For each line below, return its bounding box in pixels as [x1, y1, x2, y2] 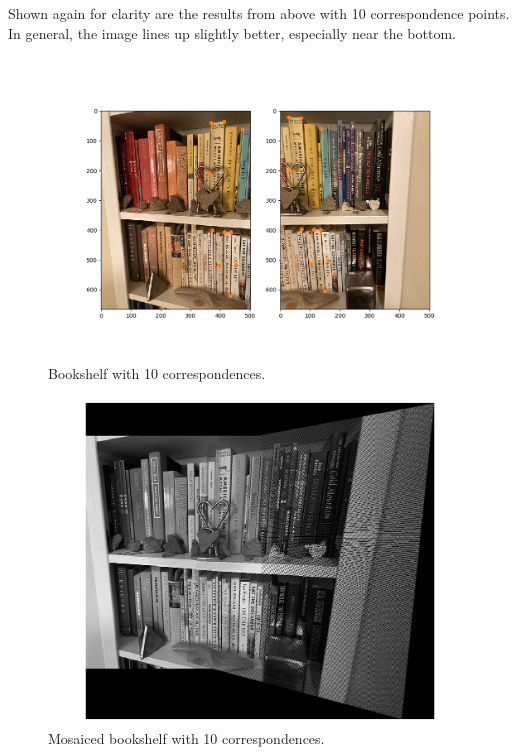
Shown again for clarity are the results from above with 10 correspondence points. [8, 3, 510, 23]
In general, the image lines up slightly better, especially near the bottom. [8, 22, 456, 43]
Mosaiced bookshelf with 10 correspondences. [48, 727, 325, 748]
